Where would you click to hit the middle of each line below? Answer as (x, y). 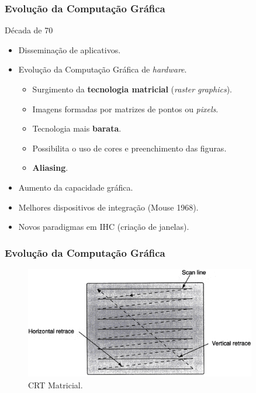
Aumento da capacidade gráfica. (76, 187)
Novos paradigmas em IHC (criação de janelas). (104, 227)
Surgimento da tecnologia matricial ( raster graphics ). (132, 89)
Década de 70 (29, 30)
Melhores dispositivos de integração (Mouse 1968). (108, 207)
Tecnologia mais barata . (77, 128)
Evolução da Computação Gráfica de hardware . (103, 69)
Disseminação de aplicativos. (70, 49)
